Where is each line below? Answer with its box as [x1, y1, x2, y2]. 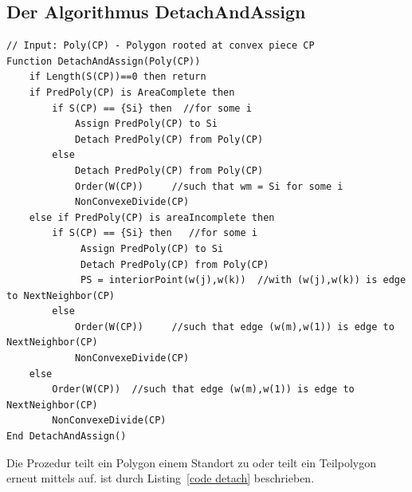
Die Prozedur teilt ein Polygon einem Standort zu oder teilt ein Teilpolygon [6, 454, 376, 470]
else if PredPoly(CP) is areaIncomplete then [29, 211, 275, 223]
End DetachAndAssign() [6, 431, 127, 443]
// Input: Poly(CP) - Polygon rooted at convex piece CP [6, 40, 315, 52]
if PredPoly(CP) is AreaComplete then [29, 86, 235, 98]
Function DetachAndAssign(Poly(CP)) [6, 55, 201, 67]
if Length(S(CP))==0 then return [29, 71, 206, 83]
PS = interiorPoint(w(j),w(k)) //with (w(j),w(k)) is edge [80, 274, 406, 286]
